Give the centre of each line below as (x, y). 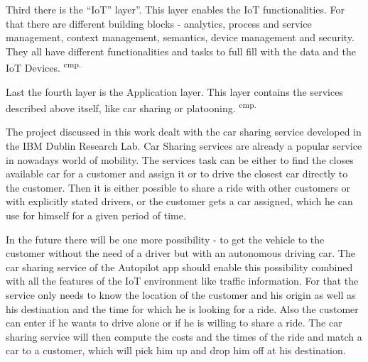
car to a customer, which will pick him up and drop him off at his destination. (176, 350)
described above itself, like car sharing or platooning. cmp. (131, 107)
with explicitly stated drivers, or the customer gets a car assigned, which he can (179, 201)
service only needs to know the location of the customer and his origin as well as (181, 295)
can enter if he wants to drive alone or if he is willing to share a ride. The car (174, 323)
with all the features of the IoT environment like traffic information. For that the (182, 281)
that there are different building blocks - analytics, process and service (159, 23)
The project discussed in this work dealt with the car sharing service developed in (184, 132)
